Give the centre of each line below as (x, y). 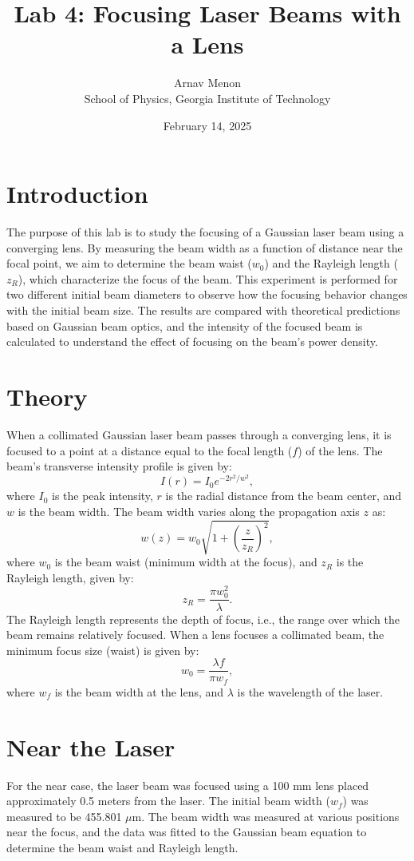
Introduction (77, 194)
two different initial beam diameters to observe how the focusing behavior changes (207, 294)
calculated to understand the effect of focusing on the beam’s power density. (192, 341)
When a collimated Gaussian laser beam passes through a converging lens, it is (199, 434)
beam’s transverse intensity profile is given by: (119, 466)
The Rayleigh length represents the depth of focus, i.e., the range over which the (203, 619)
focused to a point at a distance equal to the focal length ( (150, 450)
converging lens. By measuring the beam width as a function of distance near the (205, 247)
